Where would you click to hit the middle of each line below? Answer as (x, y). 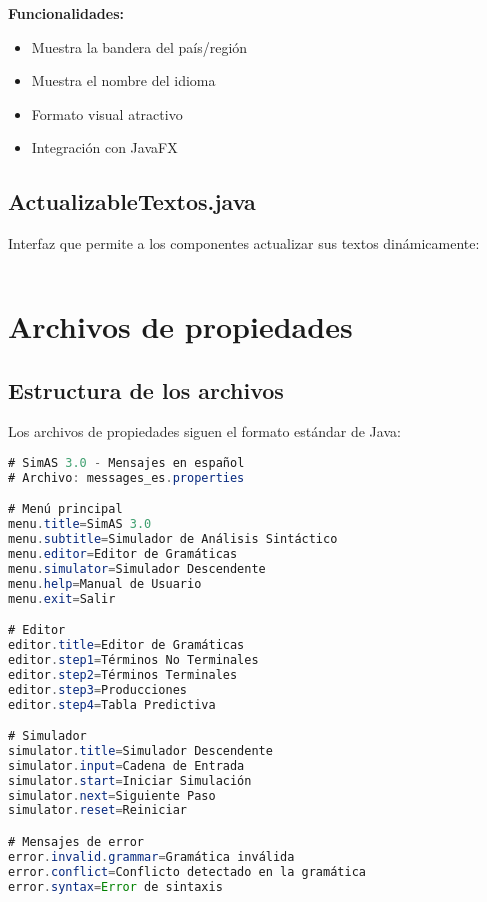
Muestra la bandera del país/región (139, 46)
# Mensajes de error (76, 841)
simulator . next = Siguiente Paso (112, 795)
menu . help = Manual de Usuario (105, 583)
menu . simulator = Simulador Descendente (137, 568)
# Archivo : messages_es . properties (126, 477)
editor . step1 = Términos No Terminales (133, 659)
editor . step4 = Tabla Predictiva (112, 704)
